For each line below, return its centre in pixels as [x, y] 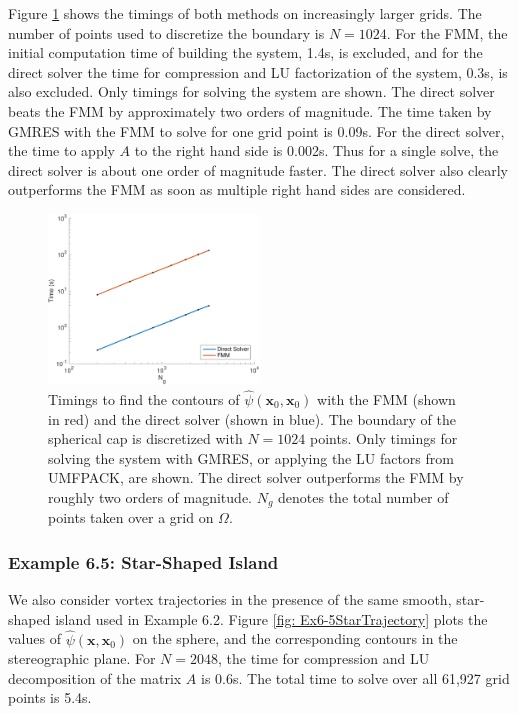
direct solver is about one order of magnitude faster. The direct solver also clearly [258, 169]
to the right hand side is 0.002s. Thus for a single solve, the [316, 150]
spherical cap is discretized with [145, 438]
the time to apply [61, 150]
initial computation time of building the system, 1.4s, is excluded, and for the [245, 52]
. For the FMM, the [447, 32]
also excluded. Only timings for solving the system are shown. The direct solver [251, 91]
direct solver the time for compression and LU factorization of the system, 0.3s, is [258, 71]
